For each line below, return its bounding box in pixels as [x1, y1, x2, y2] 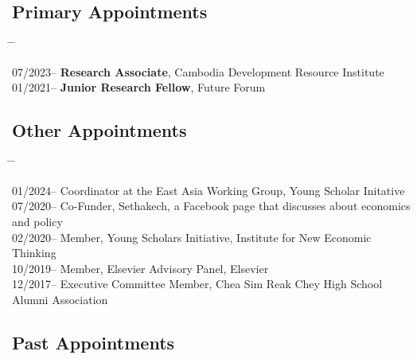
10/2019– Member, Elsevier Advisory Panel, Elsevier [12, 259, 269, 276]
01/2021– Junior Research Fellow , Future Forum [12, 79, 266, 96]
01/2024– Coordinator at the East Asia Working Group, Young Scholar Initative [12, 181, 405, 198]
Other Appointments [12, 118, 187, 142]
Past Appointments [12, 330, 175, 354]
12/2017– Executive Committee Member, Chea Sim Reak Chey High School [12, 275, 383, 292]
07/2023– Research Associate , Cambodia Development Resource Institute [12, 63, 384, 80]
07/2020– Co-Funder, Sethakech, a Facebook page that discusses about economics [12, 197, 411, 214]
